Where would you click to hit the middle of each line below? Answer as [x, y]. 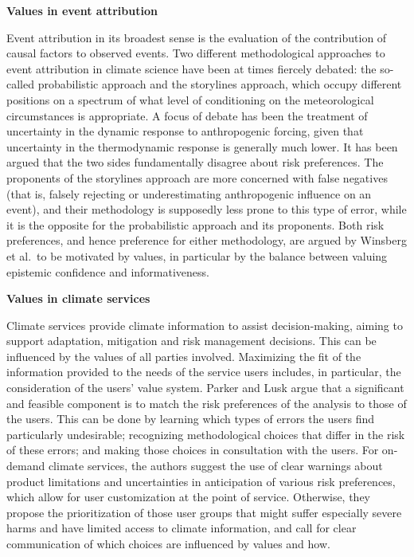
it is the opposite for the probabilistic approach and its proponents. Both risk [195, 224]
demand [26, 466]
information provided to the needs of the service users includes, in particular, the [204, 372]
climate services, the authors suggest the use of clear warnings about [215, 466]
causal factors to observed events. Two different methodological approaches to [196, 53]
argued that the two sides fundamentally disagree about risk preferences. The [195, 162]
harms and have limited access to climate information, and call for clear [182, 528]
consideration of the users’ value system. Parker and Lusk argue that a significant [205, 388]
